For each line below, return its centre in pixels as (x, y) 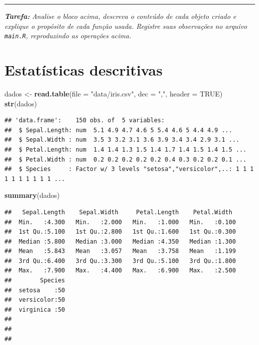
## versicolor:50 (35, 300)
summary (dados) (32, 195)
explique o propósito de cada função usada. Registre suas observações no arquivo (126, 26)
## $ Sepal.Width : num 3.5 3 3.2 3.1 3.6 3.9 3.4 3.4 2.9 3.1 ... (122, 140)
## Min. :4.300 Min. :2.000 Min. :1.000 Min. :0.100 (120, 222)
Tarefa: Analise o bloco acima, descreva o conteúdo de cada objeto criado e (120, 16)
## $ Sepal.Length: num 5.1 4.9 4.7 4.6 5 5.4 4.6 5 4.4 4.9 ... (119, 130)
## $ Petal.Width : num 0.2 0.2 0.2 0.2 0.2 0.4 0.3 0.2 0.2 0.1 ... (126, 159)
